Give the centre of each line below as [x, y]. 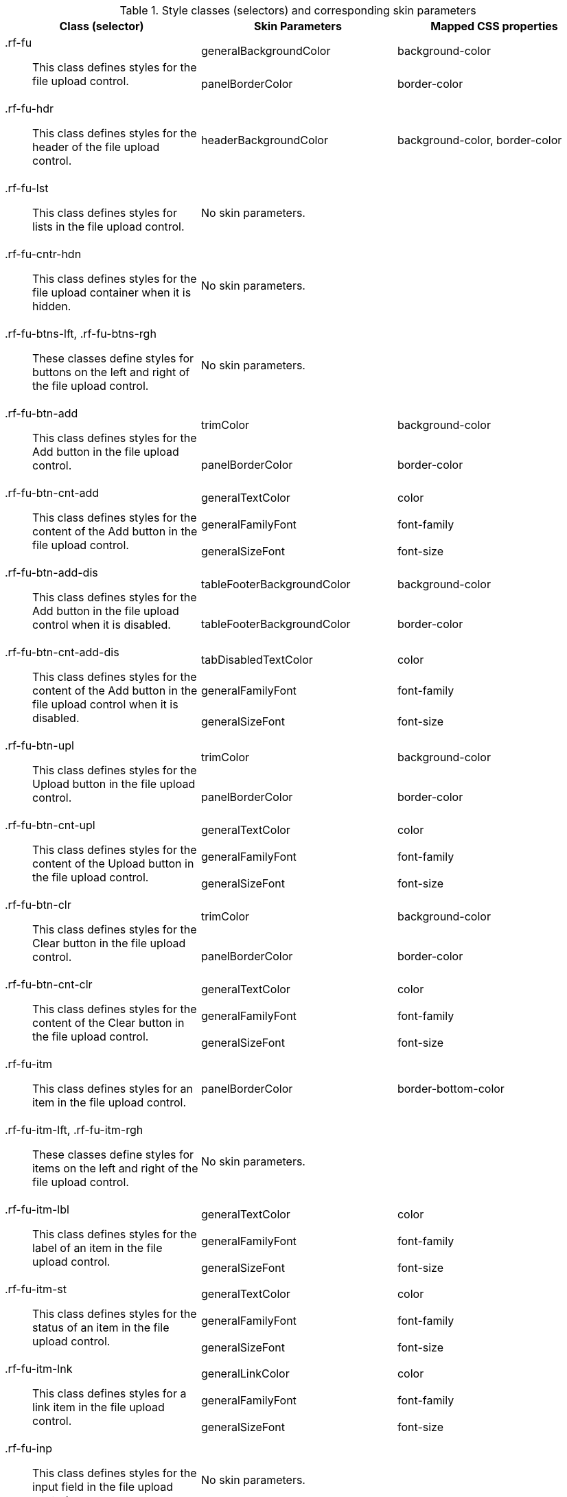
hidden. [52, 306]
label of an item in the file [97, 1248]
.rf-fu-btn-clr [38, 905]
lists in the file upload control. [108, 227]
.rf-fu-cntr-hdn [43, 254]
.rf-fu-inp [28, 1448]
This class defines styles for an [113, 1089]
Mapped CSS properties [494, 26]
